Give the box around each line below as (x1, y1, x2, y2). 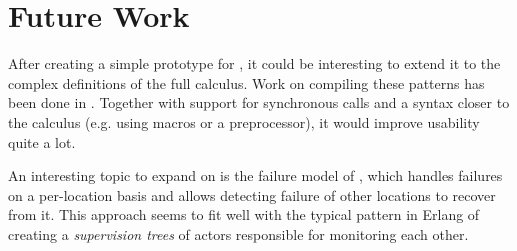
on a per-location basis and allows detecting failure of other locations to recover (8, 184, 496, 205)
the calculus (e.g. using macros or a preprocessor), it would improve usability (8, 111, 480, 132)
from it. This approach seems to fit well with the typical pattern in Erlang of (8, 204, 480, 225)
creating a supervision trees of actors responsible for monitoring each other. (8, 223, 469, 244)
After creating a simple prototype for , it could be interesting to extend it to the (8, 53, 501, 74)
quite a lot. (8, 131, 76, 152)
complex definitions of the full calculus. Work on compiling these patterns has (8, 72, 485, 93)
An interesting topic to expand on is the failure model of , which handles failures (8, 165, 503, 186)
